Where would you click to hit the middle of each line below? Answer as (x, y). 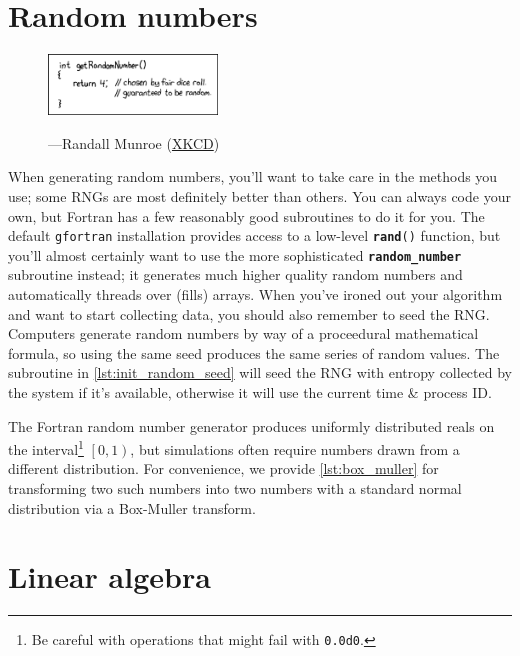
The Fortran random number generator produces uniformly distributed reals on (251, 425)
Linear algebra (109, 576)
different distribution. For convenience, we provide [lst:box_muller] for (223, 468)
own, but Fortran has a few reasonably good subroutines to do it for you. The (246, 215)
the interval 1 (46, 447)
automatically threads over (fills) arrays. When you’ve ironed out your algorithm (255, 294)
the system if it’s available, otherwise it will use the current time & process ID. (250, 392)
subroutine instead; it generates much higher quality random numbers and (235, 274)
